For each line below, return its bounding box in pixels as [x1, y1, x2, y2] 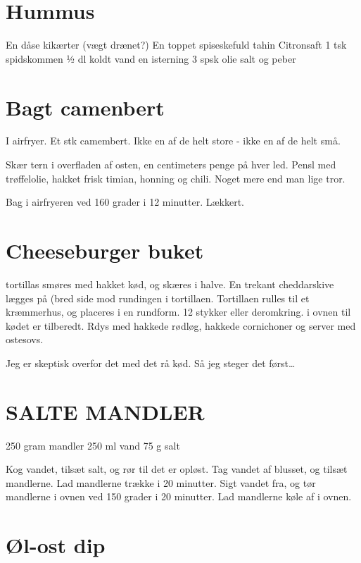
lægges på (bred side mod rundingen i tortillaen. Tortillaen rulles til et [6, 290, 310, 305]
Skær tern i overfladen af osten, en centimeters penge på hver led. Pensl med [6, 157, 336, 172]
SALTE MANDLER [6, 397, 205, 426]
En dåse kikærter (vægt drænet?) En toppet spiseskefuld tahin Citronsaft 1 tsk [6, 37, 347, 52]
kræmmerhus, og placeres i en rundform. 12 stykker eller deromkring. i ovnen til [6, 304, 351, 319]
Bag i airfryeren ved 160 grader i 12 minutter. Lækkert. [6, 194, 244, 209]
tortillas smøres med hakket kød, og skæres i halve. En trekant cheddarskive [6, 276, 334, 291]
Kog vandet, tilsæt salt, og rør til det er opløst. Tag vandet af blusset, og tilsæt [6, 462, 348, 476]
